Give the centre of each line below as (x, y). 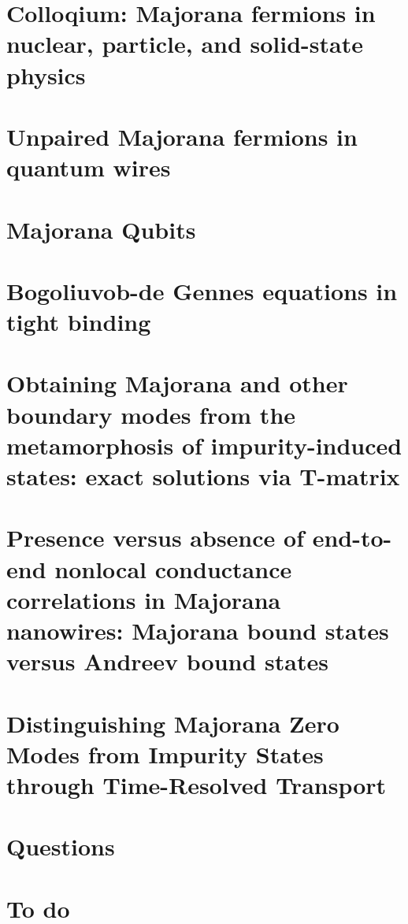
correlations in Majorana (144, 599)
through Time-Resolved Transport (197, 784)
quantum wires (89, 167)
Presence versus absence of (155, 538)
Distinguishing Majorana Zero (173, 723)
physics (46, 74)
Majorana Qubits (101, 229)
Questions (61, 846)
